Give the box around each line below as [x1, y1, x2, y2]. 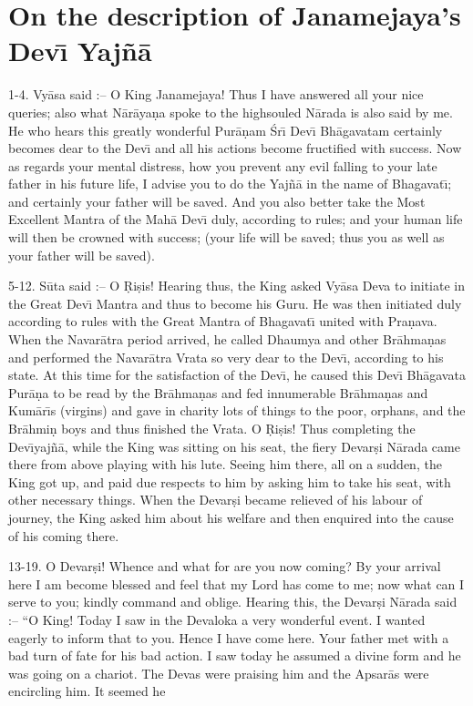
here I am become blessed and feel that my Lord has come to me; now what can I [8, 574, 465, 593]
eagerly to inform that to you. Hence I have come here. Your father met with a [8, 628, 449, 647]
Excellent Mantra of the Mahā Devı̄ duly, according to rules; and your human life [8, 210, 463, 229]
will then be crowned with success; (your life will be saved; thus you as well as [8, 228, 445, 247]
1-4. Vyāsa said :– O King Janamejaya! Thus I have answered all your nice [8, 85, 424, 104]
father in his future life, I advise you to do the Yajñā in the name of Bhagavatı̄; [8, 174, 452, 193]
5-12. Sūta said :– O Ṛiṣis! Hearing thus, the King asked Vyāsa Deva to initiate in [8, 276, 465, 295]
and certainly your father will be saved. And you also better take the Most [8, 191, 426, 210]
